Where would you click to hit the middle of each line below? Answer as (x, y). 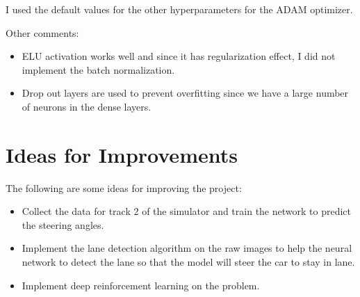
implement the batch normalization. (98, 69)
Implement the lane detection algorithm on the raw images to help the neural (187, 248)
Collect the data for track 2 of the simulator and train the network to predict (186, 211)
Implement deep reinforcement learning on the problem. (141, 285)
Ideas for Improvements (122, 154)
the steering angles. (63, 224)
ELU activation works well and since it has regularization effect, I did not (179, 56)
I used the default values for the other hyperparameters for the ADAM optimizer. (179, 9)
